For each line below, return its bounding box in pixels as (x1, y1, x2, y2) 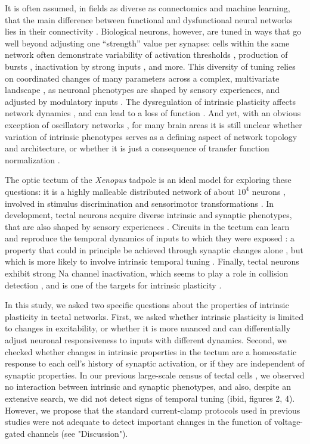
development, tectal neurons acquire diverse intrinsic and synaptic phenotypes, (5, 209, 292, 221)
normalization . (5, 153, 60, 166)
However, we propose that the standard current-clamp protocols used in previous (5, 403, 300, 416)
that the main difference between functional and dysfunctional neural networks (5, 13, 293, 26)
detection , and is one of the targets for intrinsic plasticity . (5, 278, 222, 291)
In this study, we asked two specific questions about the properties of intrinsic (5, 299, 289, 311)
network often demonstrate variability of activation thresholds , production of (5, 48, 288, 61)
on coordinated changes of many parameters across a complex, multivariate (5, 72, 280, 84)
